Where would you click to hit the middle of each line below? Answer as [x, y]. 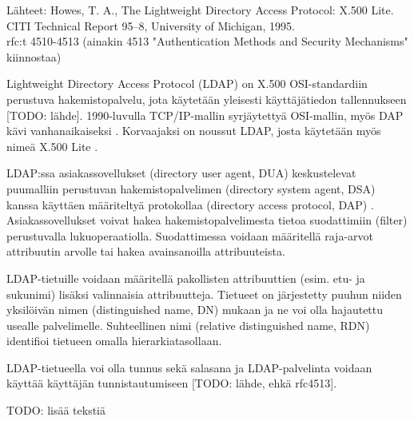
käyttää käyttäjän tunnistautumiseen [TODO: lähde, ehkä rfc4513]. [172, 383]
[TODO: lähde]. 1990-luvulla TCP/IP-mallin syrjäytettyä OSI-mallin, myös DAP [205, 115]
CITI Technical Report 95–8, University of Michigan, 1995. [151, 25]
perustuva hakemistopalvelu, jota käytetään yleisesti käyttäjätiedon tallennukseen [207, 99]
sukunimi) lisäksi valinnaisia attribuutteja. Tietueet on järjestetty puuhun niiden [204, 294]
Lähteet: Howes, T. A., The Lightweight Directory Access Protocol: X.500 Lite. [200, 10]
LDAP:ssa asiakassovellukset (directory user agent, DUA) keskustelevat [181, 173]
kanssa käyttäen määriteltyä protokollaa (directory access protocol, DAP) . [190, 204]
